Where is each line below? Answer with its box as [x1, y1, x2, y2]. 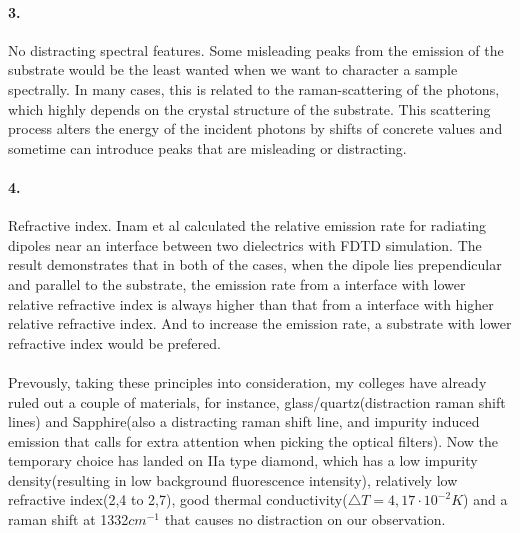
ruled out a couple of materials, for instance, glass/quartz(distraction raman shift [8, 391, 506, 412]
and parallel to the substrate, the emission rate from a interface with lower [8, 273, 466, 294]
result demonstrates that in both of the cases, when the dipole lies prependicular [8, 254, 502, 275]
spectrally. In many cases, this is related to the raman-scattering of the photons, [8, 78, 500, 99]
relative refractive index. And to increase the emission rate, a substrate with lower [8, 313, 512, 334]
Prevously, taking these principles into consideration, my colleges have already [8, 371, 487, 392]
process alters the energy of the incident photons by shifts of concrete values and [8, 118, 503, 139]
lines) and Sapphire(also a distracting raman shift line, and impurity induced [8, 411, 480, 432]
